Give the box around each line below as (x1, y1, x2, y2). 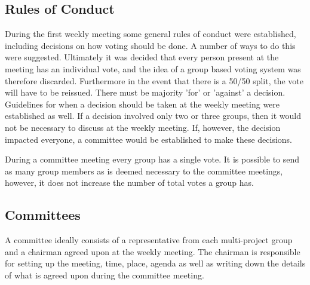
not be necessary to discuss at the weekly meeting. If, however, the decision (5, 121, 281, 133)
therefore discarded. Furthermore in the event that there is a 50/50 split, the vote (5, 74, 304, 87)
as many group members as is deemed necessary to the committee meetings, (5, 164, 283, 177)
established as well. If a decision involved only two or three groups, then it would (5, 109, 301, 122)
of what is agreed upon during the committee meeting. (5, 268, 204, 281)
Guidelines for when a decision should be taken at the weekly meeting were (5, 97, 280, 110)
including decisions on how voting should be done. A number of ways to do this (5, 39, 296, 51)
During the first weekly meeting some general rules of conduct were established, (5, 27, 296, 40)
